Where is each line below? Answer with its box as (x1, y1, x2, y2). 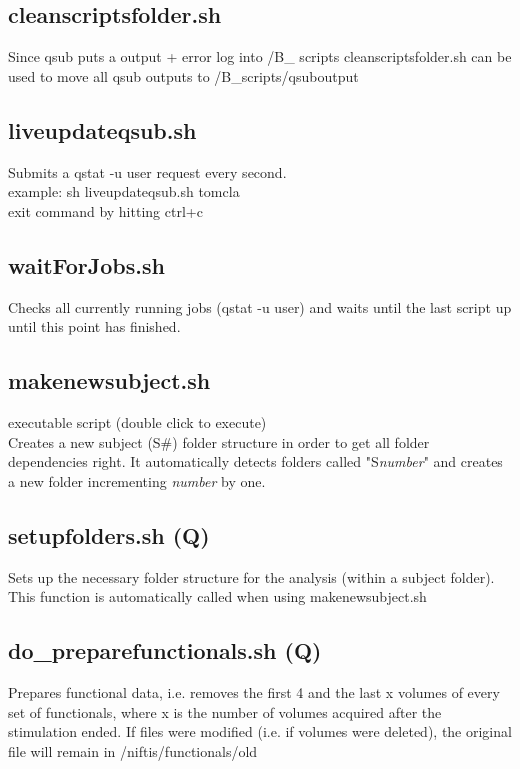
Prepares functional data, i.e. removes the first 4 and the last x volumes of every (8, 681, 500, 702)
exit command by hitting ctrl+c (8, 200, 203, 221)
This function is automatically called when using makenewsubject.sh (8, 586, 427, 607)
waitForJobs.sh (8, 249, 165, 280)
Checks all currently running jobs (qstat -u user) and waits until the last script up (8, 296, 512, 317)
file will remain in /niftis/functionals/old (8, 740, 258, 761)
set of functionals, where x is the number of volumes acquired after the (8, 701, 442, 722)
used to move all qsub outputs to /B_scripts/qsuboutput (8, 65, 359, 86)
